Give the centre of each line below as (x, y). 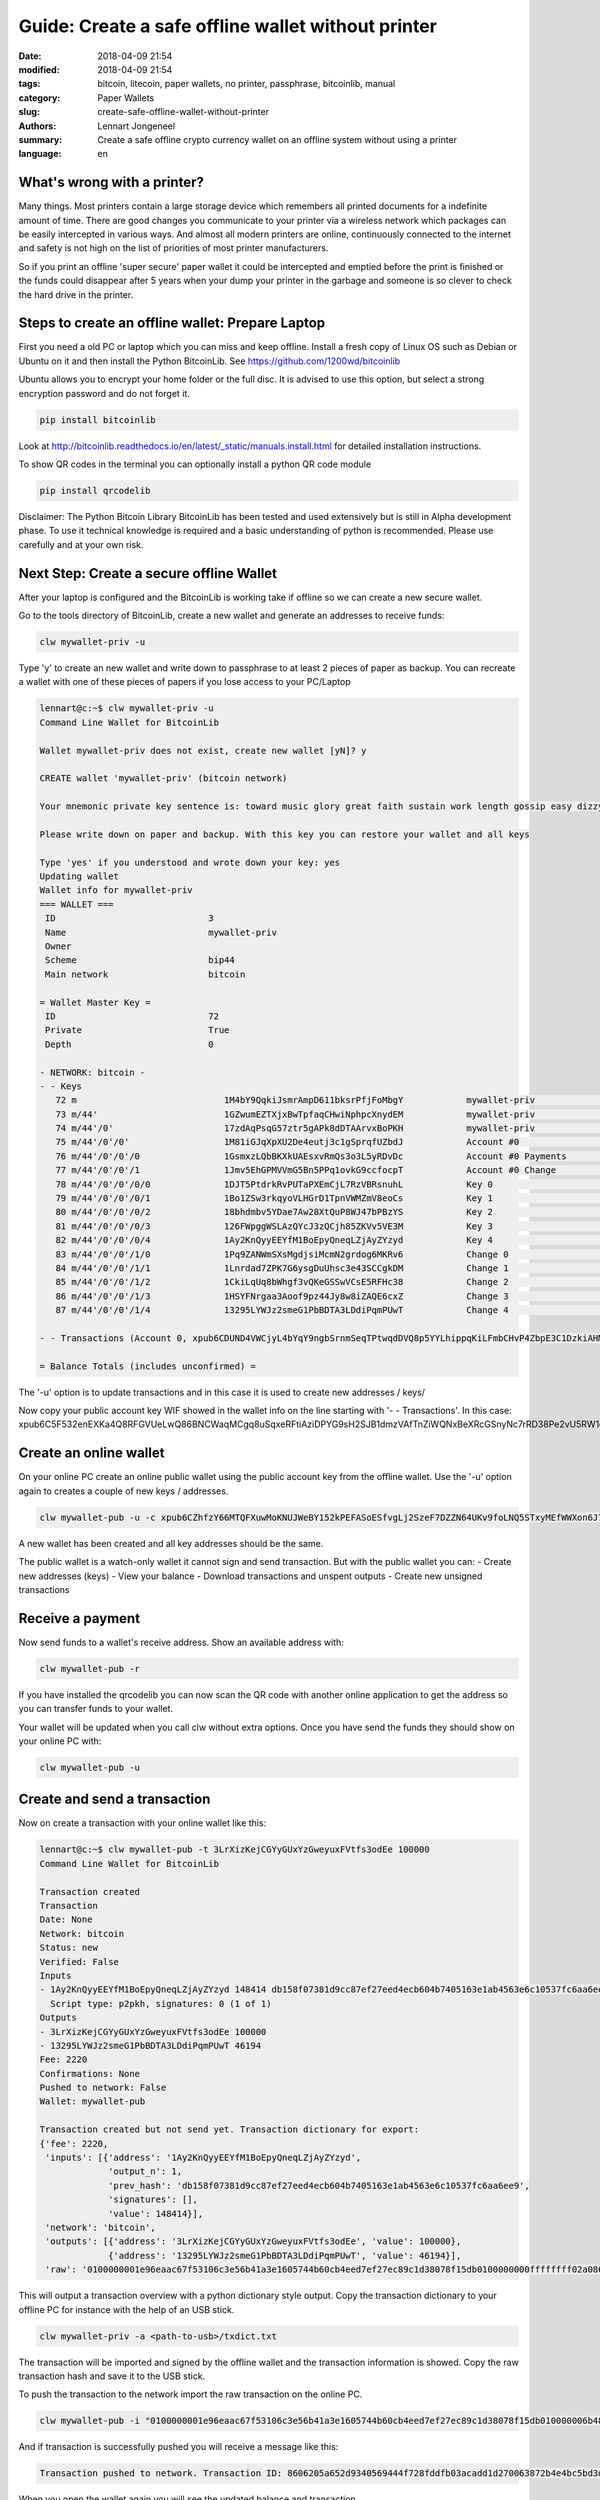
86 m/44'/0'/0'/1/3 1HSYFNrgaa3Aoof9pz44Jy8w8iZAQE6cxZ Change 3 (282, 1296)
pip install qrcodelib (95, 490)
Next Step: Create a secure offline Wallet (148, 573)
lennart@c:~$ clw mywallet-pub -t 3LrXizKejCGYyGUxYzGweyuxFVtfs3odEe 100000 (234, 1849)
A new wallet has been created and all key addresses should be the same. (171, 1543)
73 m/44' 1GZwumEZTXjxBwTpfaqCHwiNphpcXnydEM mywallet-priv (295, 1114)
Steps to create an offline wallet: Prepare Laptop (172, 323)
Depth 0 (129, 1044)
